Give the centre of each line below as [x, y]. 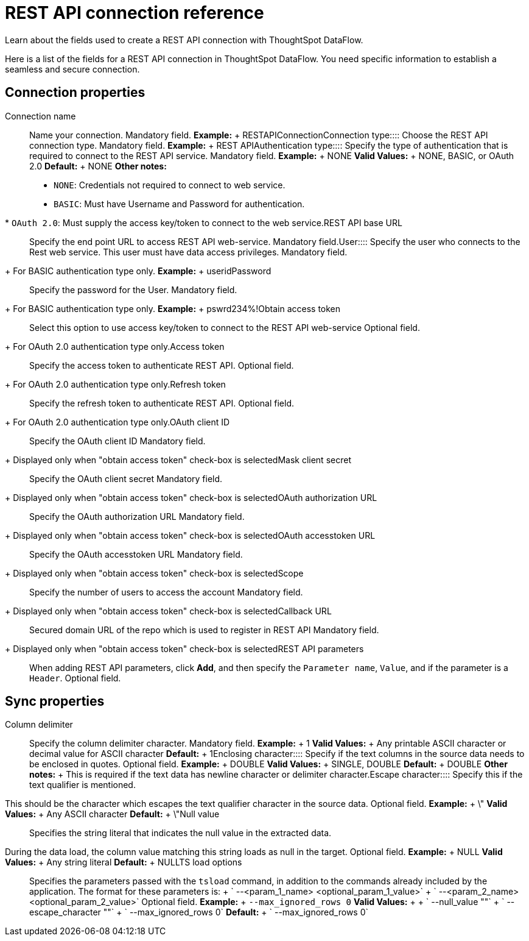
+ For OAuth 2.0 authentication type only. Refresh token [115, 384]
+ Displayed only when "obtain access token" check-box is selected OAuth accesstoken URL [190, 535]
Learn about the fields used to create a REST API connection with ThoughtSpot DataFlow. [184, 40]
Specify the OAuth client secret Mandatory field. [126, 478]
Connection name [40, 116]
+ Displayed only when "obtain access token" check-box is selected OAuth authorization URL [191, 497]
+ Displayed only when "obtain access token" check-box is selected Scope [154, 573]
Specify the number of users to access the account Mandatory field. [166, 592]
